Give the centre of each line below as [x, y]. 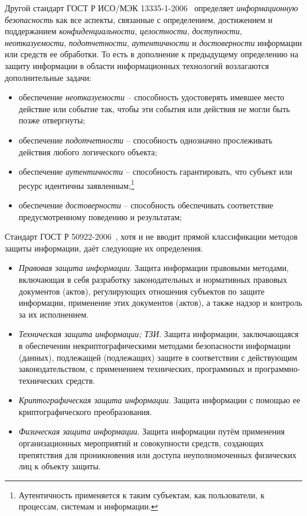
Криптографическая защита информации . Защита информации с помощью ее [159, 400]
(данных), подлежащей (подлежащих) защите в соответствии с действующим [158, 357]
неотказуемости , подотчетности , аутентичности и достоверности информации [153, 42]
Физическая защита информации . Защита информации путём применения [152, 431]
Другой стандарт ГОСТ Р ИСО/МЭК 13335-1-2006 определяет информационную [151, 8]
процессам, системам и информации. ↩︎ [88, 506]
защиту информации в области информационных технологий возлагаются [137, 65]
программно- [277, 369]
